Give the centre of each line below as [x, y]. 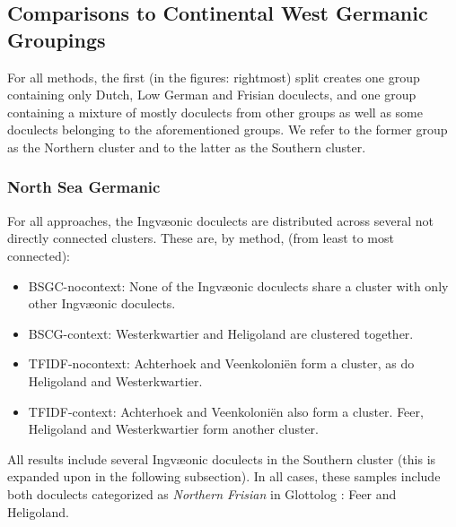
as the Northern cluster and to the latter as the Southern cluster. [187, 147]
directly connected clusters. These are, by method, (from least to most [201, 238]
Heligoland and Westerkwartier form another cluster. [173, 429]
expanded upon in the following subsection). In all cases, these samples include [224, 476]
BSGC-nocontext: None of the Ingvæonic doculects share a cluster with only [238, 285]
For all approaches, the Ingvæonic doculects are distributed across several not [220, 220]
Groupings [57, 39]
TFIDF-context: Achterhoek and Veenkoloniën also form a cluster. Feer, [226, 411]
